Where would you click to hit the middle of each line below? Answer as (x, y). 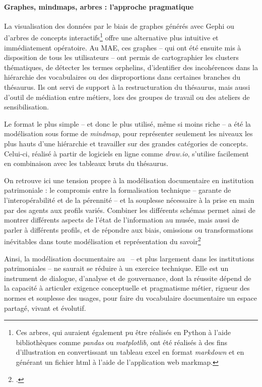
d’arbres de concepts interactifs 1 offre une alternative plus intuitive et (111, 37)
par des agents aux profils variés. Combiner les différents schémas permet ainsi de (130, 210)
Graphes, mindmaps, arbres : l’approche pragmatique (99, 6)
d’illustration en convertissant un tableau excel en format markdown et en (130, 352)
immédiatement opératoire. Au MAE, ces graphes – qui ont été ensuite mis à (123, 47)
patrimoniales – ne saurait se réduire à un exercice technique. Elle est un (116, 268)
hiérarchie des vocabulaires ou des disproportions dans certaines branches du (122, 77)
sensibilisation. (26, 107)
